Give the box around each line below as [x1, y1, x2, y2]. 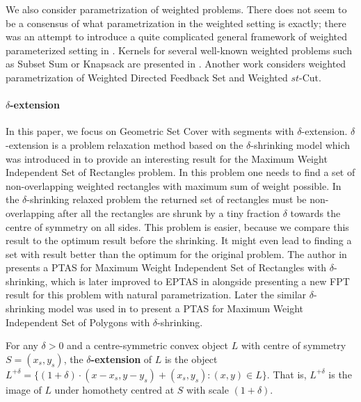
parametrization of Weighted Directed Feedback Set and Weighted [6, 70, 288, 84]
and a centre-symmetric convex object [67, 338, 229, 353]
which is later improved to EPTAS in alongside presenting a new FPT [51, 273, 350, 288]
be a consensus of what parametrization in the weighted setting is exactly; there [6, 15, 346, 30]
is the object [164, 351, 218, 366]
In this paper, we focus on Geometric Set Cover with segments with [6, 124, 294, 138]
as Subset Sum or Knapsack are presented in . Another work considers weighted [6, 56, 346, 71]
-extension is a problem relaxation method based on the [6, 137, 243, 152]
